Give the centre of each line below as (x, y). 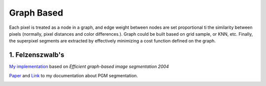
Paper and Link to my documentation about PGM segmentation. (73, 75)
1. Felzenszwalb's (37, 55)
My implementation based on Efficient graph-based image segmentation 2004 (89, 66)
